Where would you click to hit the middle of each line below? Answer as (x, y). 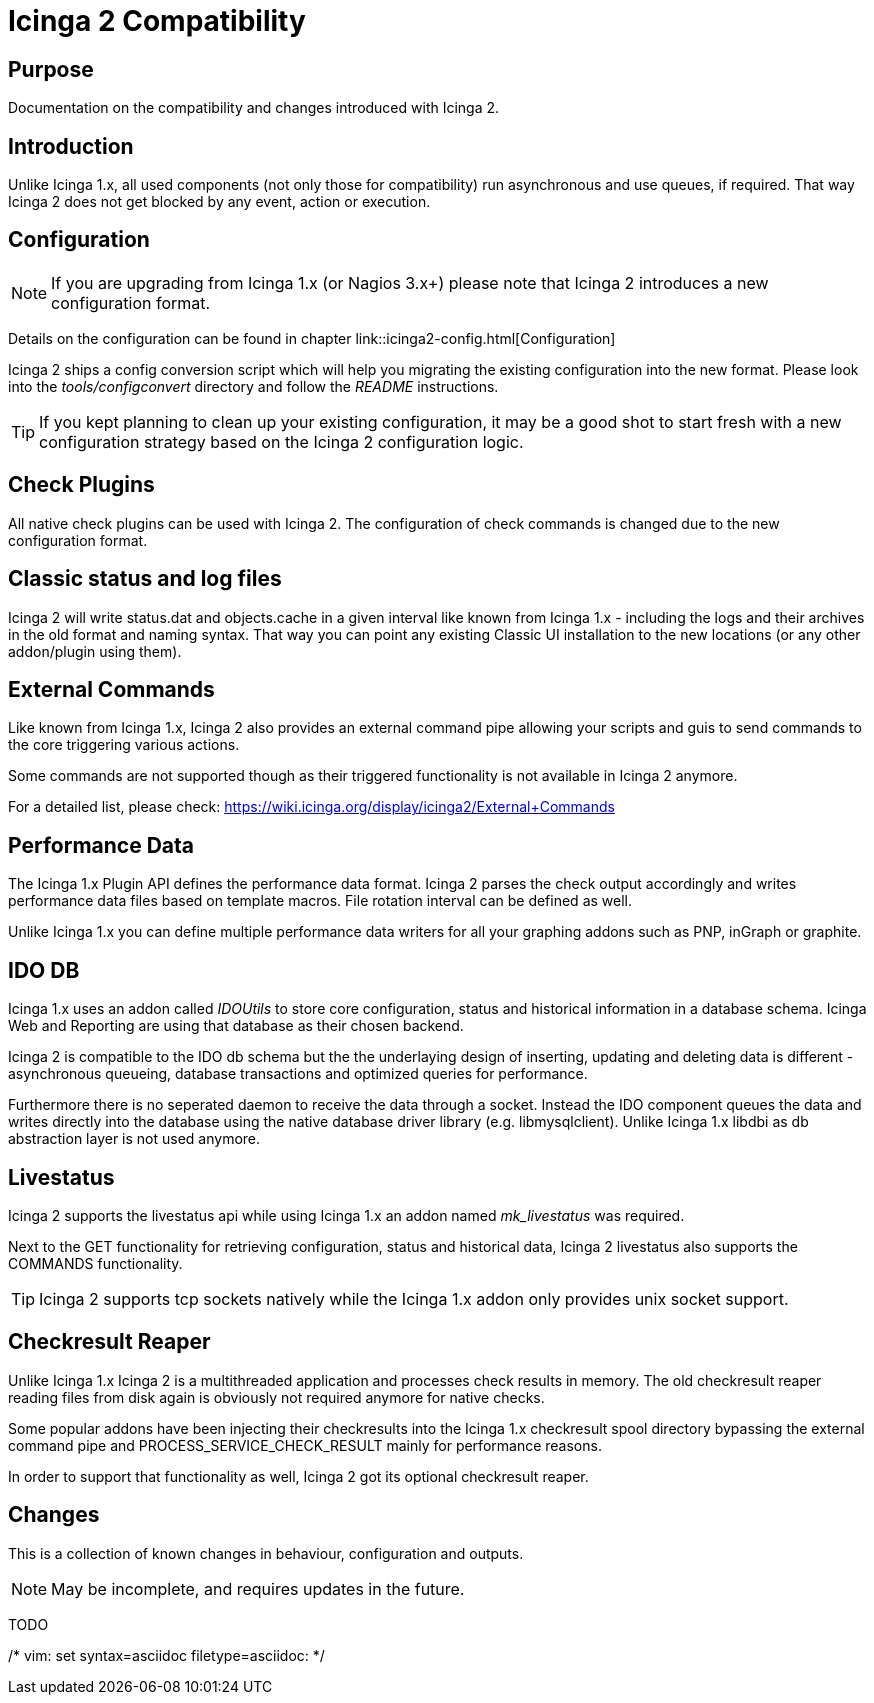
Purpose (51, 69)
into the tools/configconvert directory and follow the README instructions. (253, 386)
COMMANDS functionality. (95, 1263)
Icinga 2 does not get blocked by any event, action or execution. (219, 202)
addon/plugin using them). (95, 651)
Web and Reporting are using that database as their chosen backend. (236, 1026)
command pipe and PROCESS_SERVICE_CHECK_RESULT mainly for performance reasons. (305, 1445)
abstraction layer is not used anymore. (134, 1139)
